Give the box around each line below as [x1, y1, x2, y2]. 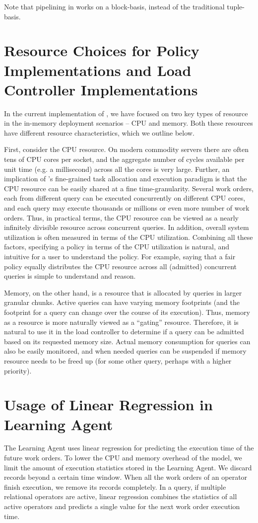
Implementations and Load [4, 60, 192, 80]
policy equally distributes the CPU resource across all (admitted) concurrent [4, 261, 237, 271]
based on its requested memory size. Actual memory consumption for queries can [4, 336, 251, 346]
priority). [4, 365, 32, 375]
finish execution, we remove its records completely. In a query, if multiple [4, 481, 226, 492]
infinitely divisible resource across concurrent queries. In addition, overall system [4, 222, 249, 232]
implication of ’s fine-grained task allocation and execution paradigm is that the [4, 173, 247, 184]
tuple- [227, 1, 245, 11]
